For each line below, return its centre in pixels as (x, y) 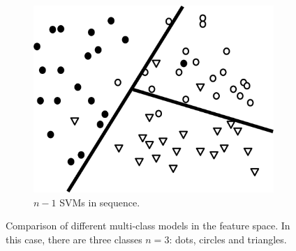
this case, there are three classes (74, 239)
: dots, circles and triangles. (228, 239)
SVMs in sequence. (100, 202)
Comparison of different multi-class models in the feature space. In (148, 226)
